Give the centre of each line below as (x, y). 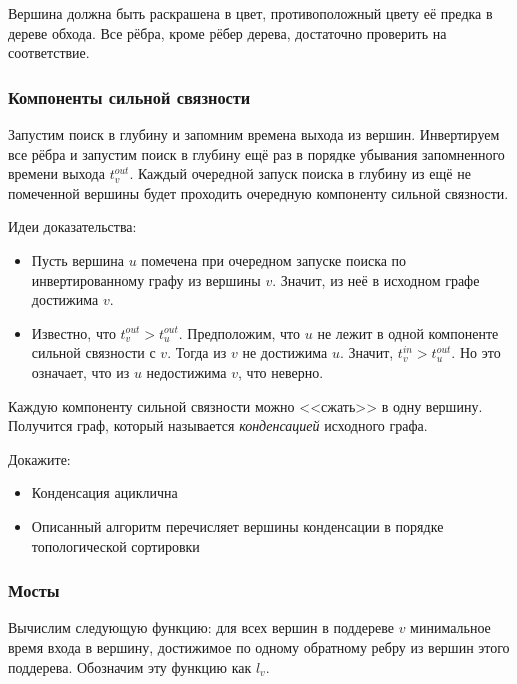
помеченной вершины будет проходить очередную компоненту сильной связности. (258, 192)
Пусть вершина (78, 259)
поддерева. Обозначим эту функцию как (130, 666)
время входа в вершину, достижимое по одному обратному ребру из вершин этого (259, 646)
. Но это (476, 352)
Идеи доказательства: (72, 226)
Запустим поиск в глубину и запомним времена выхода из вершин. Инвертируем (254, 134)
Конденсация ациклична (104, 492)
